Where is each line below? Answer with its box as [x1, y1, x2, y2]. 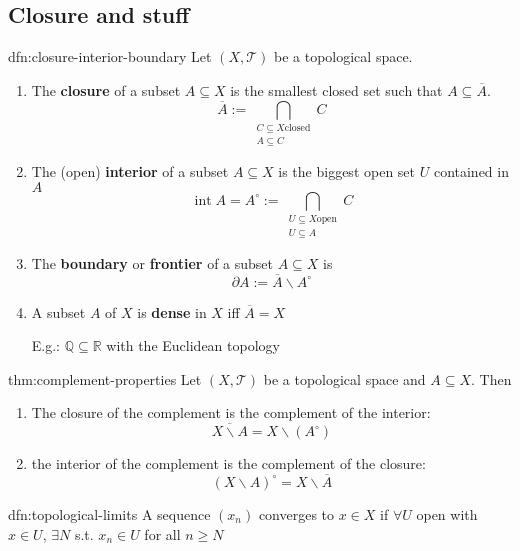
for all [144, 523, 181, 544]
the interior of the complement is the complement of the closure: [31, 453, 426, 474]
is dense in [137, 301, 207, 322]
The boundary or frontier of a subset [31, 252, 274, 273]
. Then [471, 368, 512, 389]
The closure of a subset [31, 79, 181, 100]
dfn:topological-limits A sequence [8, 503, 211, 524]
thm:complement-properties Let [8, 368, 202, 389]
